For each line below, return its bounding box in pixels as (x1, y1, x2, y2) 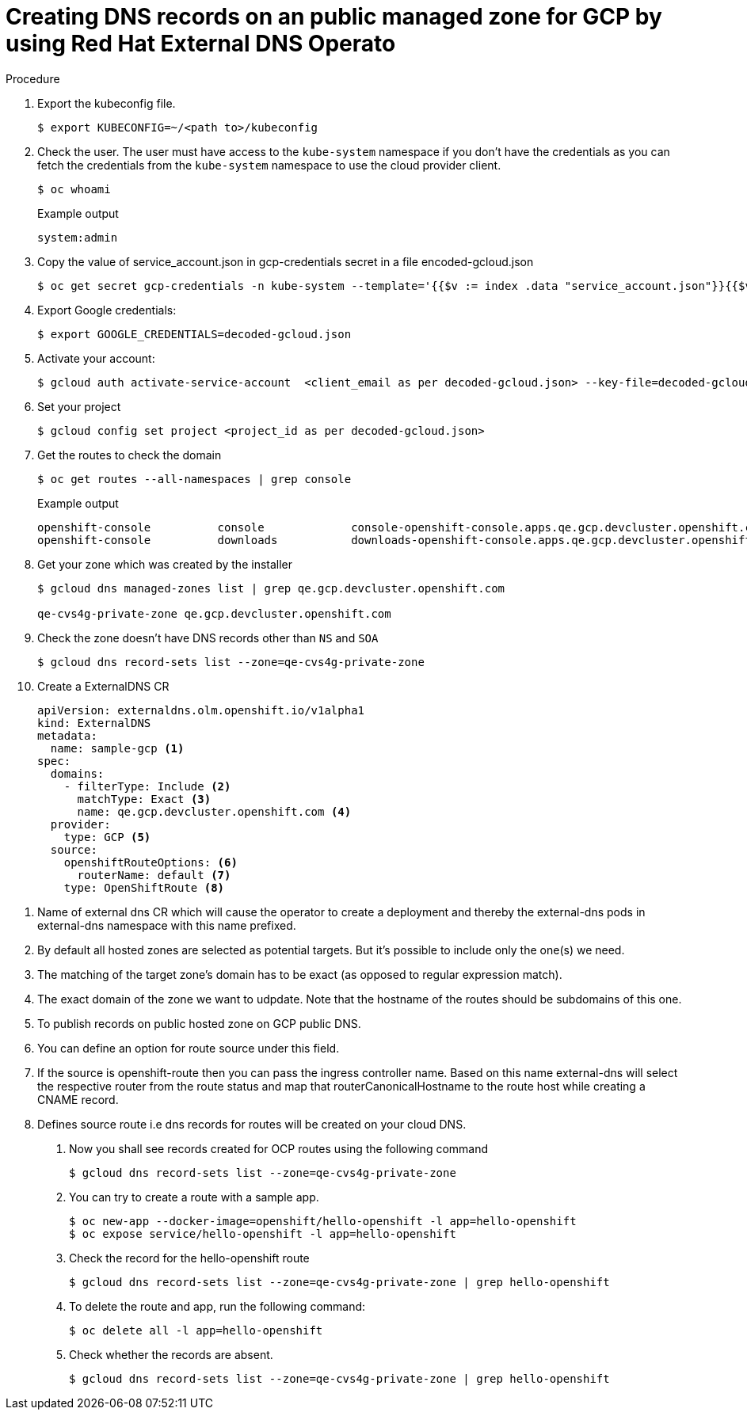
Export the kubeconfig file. (37, 96, 176, 110)
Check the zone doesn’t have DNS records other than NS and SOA (37, 630, 379, 645)
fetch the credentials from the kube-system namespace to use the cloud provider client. (37, 158, 501, 172)
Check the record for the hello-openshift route (69, 1250, 310, 1265)
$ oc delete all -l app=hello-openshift (69, 1323, 323, 1337)
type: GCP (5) (63, 830, 151, 843)
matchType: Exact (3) (77, 792, 212, 805)
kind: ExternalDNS (37, 716, 151, 729)
